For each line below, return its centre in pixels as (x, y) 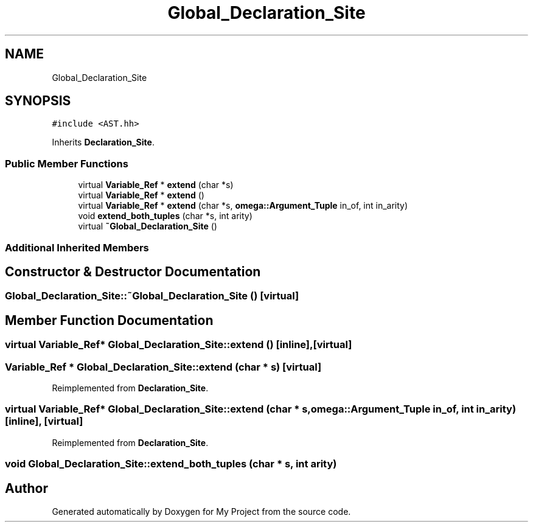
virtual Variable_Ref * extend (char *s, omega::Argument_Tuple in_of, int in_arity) (243, 206)
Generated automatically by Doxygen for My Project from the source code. (201, 511)
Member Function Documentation (109, 320)
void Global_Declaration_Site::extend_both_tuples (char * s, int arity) (171, 464)
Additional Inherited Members (77, 247)
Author (26, 488)
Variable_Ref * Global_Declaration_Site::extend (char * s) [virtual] (163, 367)
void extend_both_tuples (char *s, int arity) (165, 216)
